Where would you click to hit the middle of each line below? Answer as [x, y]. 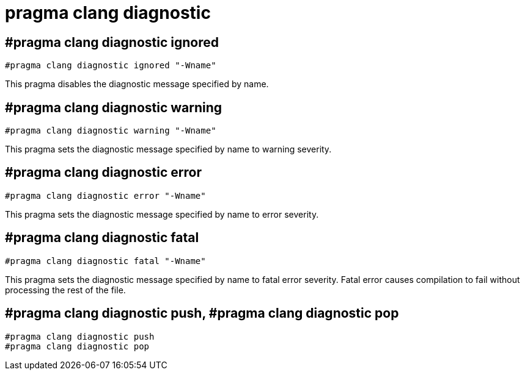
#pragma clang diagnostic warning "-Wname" [111, 131]
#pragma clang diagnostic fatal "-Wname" [105, 261]
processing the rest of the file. [65, 290]
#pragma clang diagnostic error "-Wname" [105, 195]
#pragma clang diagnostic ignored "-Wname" [111, 66]
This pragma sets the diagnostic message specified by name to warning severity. [168, 149]
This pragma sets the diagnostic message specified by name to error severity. [162, 214]
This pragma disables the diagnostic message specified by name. [137, 84]
